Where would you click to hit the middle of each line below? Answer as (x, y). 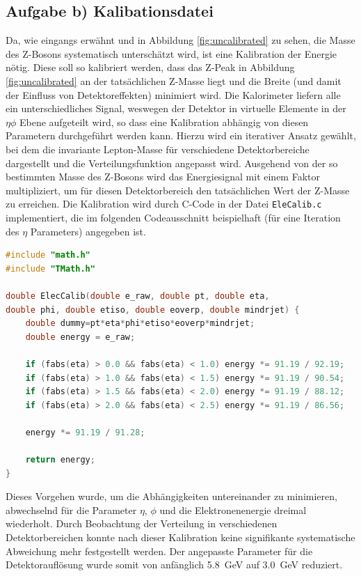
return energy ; (60, 460)
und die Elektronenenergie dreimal (233, 509)
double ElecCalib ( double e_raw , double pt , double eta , (138, 296)
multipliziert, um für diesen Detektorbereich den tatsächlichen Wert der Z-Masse (178, 190)
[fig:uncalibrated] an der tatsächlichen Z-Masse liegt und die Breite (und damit (174, 80)
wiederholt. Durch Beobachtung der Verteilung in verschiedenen (142, 523)
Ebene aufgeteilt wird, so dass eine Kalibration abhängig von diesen (164, 122)
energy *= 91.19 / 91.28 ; (85, 432)
